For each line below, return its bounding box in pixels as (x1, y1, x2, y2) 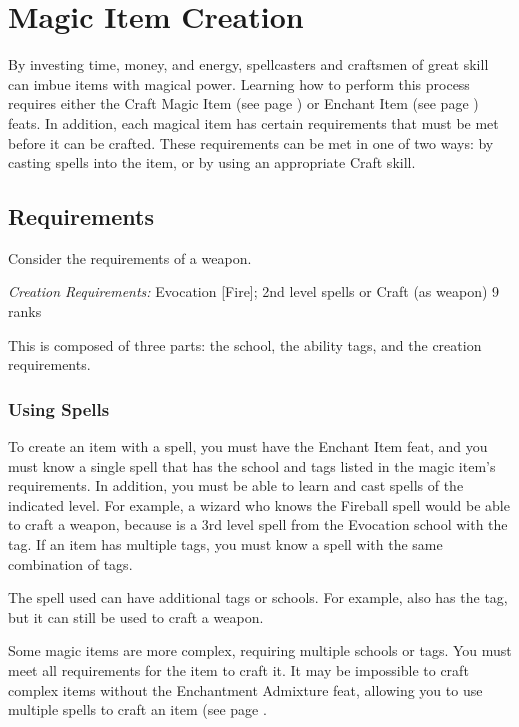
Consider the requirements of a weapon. (8, 247, 252, 268)
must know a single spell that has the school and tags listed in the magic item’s (8, 455, 496, 476)
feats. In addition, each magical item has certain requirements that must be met (8, 112, 499, 133)
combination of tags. (8, 553, 133, 574)
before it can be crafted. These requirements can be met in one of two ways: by (8, 132, 494, 153)
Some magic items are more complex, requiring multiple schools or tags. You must (8, 640, 512, 661)
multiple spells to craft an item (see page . (8, 699, 267, 720)
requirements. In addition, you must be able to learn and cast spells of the (8, 475, 464, 496)
